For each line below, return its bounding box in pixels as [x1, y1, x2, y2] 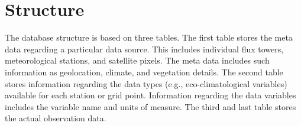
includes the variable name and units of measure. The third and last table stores [5, 100, 296, 112]
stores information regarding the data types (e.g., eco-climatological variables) [5, 77, 287, 89]
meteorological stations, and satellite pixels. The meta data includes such [5, 54, 270, 67]
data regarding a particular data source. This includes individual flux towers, [5, 42, 284, 55]
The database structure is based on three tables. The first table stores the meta [5, 31, 293, 44]
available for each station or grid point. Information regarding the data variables [5, 89, 296, 101]
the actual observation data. [5, 112, 106, 124]
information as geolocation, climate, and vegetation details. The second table [5, 65, 283, 78]
